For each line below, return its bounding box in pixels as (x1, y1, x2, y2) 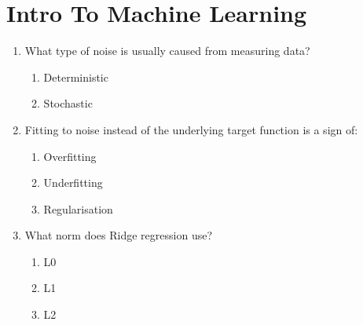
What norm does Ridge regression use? (24, 227, 213, 243)
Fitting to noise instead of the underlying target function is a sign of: (24, 121, 358, 137)
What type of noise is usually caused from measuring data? (24, 42, 310, 59)
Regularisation (43, 200, 113, 217)
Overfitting (43, 148, 97, 164)
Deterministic (43, 68, 108, 85)
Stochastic (43, 95, 93, 111)
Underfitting (43, 174, 103, 191)
